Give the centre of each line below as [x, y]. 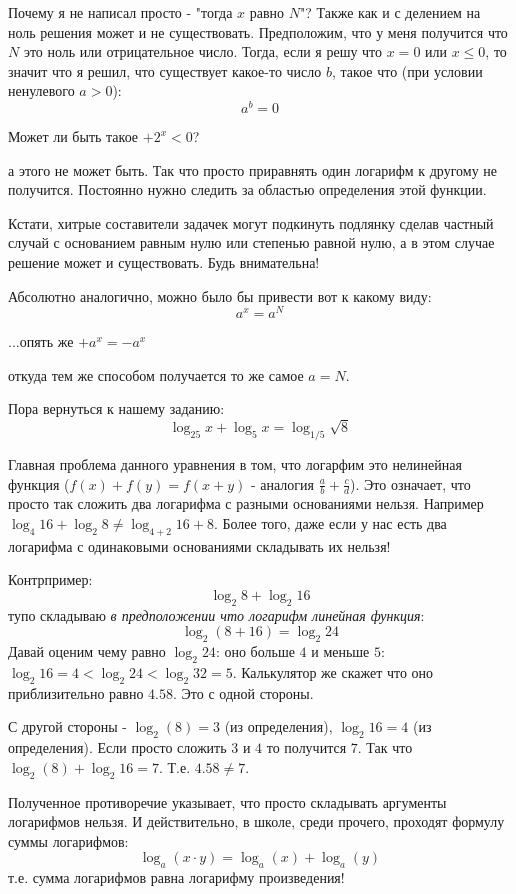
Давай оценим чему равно [87, 651]
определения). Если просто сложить [117, 747]
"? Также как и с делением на [390, 12]
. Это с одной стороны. [243, 692]
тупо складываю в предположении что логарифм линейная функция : [216, 614]
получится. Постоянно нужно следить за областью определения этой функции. [247, 189]
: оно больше [255, 651]
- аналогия [282, 483]
